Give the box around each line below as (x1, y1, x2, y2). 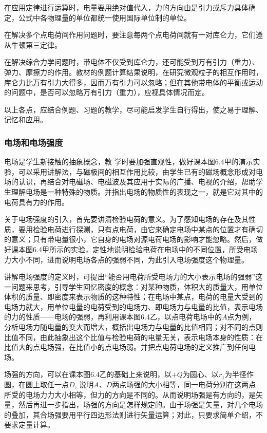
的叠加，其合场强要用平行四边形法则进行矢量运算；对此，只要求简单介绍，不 (4, 409, 263, 420)
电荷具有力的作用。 (4, 196, 69, 207)
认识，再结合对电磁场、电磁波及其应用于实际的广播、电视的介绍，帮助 (18, 176, 256, 187)
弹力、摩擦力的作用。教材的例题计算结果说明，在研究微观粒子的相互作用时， (4, 66, 263, 77)
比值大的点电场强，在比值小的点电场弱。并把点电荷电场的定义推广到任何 (4, 342, 249, 352)
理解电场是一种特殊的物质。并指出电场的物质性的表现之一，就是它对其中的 (11, 186, 263, 197)
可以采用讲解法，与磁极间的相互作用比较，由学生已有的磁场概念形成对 (18, 166, 256, 177)
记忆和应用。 (4, 114, 47, 125)
